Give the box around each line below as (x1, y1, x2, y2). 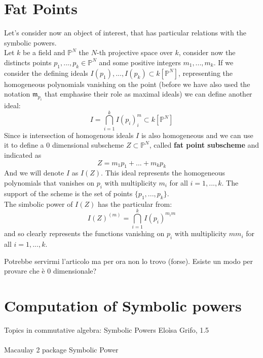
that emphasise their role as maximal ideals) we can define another (45, 88, 252, 99)
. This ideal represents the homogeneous (101, 167, 226, 178)
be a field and (23, 47, 65, 58)
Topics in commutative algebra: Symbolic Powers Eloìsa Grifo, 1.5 (4, 324, 209, 335)
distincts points (4, 57, 52, 67)
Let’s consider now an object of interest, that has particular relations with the (4, 27, 246, 38)
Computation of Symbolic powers (4, 295, 242, 316)
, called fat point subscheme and (149, 140, 259, 150)
